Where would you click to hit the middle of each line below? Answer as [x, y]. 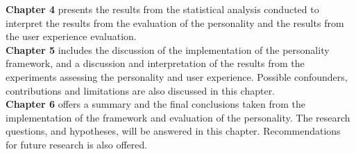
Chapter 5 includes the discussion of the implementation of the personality [168, 49]
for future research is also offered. [77, 144]
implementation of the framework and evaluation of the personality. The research [178, 117]
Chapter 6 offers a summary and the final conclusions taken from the [155, 104]
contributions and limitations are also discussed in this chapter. [141, 90]
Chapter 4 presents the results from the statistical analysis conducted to [162, 9]
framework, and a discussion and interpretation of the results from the [155, 63]
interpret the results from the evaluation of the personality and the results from [175, 22]
